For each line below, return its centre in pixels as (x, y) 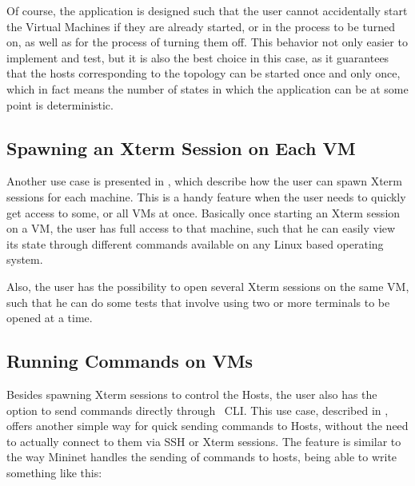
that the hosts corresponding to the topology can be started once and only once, (204, 73)
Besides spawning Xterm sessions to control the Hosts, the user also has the (192, 394)
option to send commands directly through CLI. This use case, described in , (198, 410)
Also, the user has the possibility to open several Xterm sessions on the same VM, (208, 286)
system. (25, 259)
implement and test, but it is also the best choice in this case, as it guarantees (198, 57)
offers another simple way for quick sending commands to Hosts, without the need (207, 426)
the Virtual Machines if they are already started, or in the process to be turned (201, 26)
